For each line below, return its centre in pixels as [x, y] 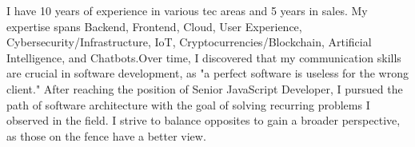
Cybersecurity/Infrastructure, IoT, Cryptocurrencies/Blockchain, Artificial [189, 42]
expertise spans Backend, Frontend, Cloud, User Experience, [154, 26]
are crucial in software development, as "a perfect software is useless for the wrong [207, 73]
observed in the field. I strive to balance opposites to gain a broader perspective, [204, 120]
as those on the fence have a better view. [106, 135]
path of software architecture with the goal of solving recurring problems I [188, 104]
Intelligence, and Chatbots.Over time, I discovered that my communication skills [204, 57]
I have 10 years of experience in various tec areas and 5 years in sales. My [187, 10]
